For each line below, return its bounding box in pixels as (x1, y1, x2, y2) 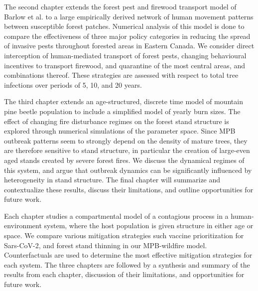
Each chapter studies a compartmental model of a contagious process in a (4, 210, 229, 221)
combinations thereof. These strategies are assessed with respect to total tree (4, 70, 239, 80)
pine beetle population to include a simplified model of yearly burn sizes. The (4, 106, 241, 116)
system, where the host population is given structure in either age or (44, 220, 254, 231)
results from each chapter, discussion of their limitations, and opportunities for (4, 269, 245, 280)
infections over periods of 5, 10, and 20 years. (4, 79, 142, 90)
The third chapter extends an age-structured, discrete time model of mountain (4, 96, 243, 107)
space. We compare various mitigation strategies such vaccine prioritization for (4, 230, 244, 241)
